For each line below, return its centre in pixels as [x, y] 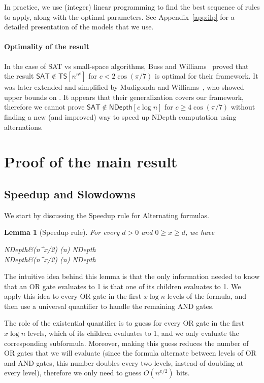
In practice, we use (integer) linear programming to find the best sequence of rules [132, 7]
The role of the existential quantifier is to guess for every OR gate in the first [124, 323]
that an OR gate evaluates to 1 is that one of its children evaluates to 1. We [123, 286]
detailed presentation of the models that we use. [79, 27]
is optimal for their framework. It [206, 76]
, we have [200, 232]
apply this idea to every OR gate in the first [73, 296]
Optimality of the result [47, 46]
